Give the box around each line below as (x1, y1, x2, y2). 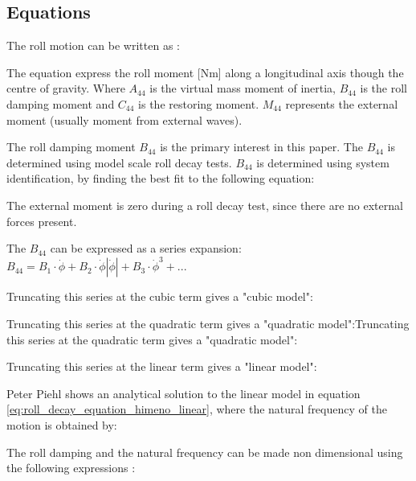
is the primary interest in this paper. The (160, 138, 363, 155)
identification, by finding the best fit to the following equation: (6, 170, 315, 187)
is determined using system (256, 154, 389, 171)
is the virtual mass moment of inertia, (149, 80, 336, 97)
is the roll (360, 80, 407, 97)
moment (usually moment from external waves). (6, 111, 243, 128)
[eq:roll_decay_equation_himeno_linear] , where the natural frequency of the (6, 401, 387, 417)
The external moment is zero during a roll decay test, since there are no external (6, 196, 403, 213)
